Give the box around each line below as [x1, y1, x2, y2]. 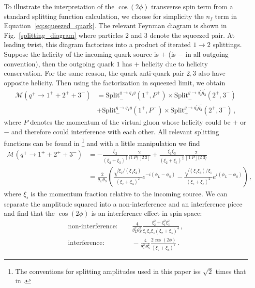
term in [215, 11, 237, 21]
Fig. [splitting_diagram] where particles [4, 30, 123, 40]
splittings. [212, 39, 242, 49]
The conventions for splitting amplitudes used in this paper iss [15, 266, 201, 276]
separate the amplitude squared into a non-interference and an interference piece [4, 198, 242, 208]
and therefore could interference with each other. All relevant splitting [11, 127, 219, 137]
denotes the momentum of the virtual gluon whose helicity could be [30, 117, 231, 127]
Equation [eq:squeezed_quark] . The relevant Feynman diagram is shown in [4, 20, 227, 31]
